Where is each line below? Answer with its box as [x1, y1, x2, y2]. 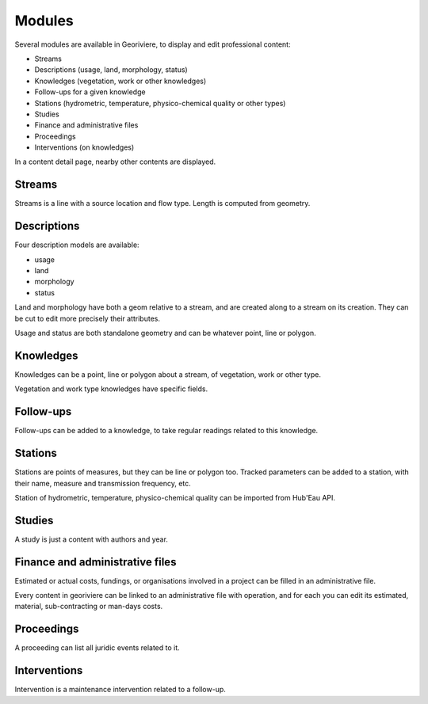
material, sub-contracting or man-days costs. [14, 602, 163, 611]
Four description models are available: [14, 240, 139, 249]
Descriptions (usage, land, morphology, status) [34, 65, 188, 74]
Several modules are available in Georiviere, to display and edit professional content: [14, 40, 291, 49]
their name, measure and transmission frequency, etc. [14, 478, 192, 488]
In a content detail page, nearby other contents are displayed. [14, 157, 216, 166]
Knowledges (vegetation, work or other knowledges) [34, 76, 207, 86]
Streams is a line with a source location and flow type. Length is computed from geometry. [14, 199, 311, 208]
